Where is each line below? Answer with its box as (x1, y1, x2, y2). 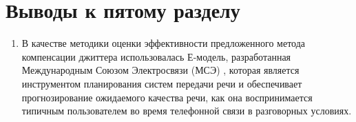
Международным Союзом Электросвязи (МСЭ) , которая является (21, 63, 300, 77)
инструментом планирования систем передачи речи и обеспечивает (21, 76, 302, 90)
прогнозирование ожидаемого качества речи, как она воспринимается (21, 90, 313, 104)
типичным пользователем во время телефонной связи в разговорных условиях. (21, 103, 352, 118)
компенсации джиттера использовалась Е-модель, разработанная (21, 49, 291, 63)
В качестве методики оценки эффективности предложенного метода (21, 36, 306, 50)
